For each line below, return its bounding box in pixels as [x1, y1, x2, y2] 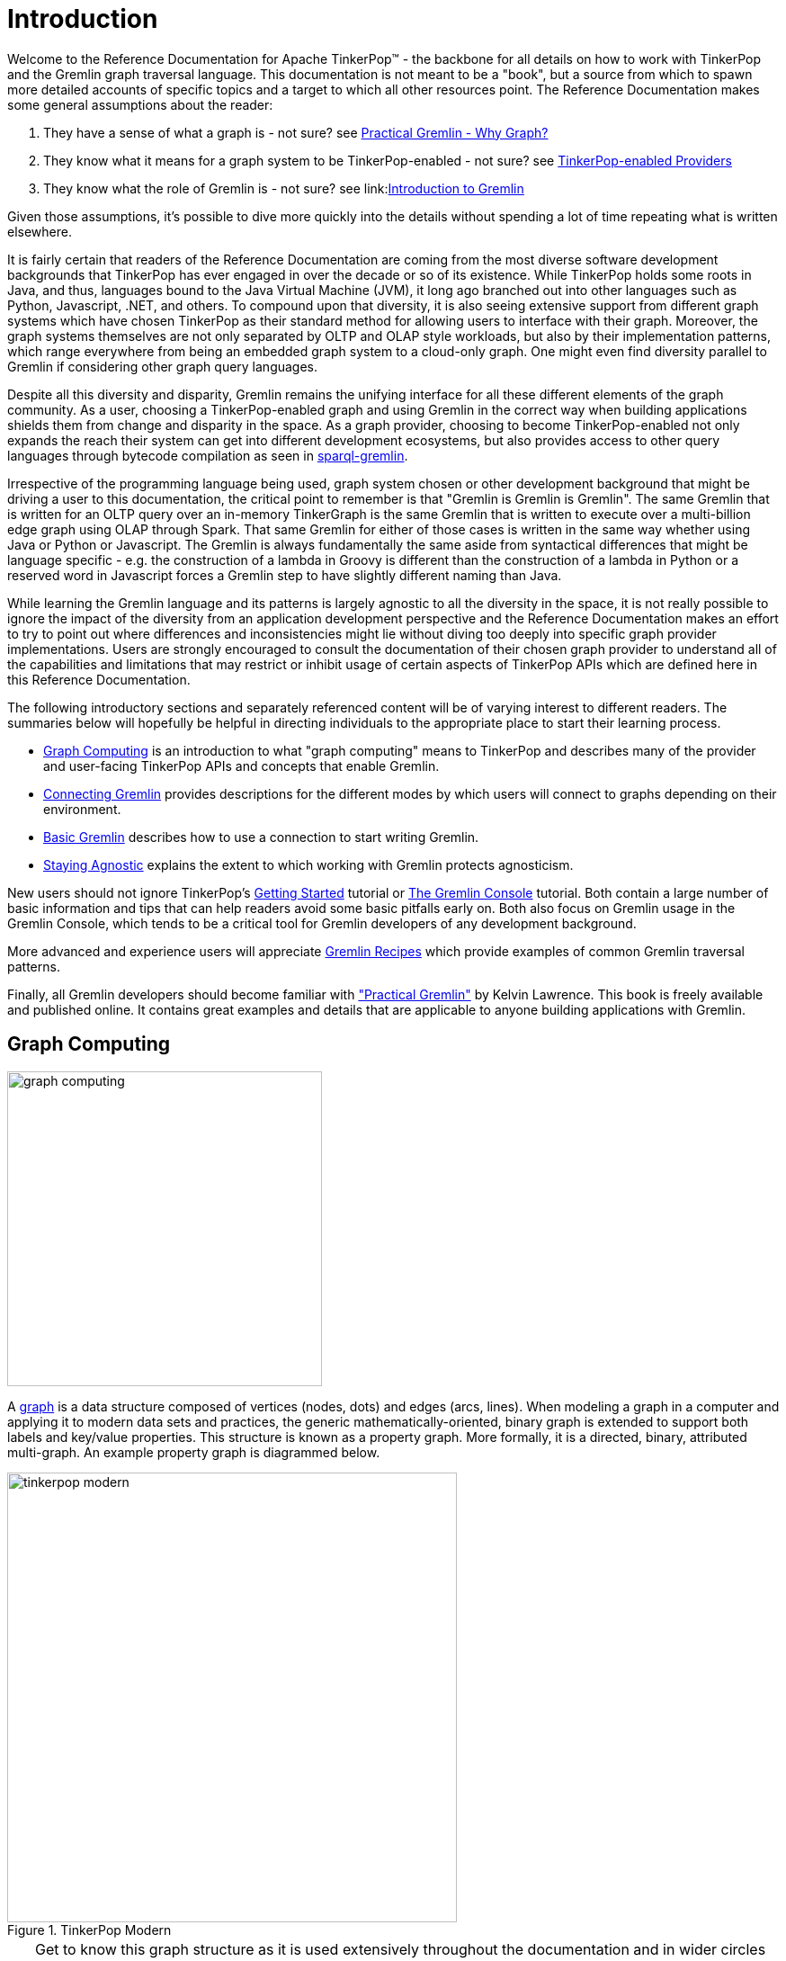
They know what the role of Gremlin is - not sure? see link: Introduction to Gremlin [43, 180, 524, 196]
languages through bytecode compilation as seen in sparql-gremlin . [7, 447, 408, 463]
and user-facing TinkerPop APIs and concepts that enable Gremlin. [43, 757, 440, 774]
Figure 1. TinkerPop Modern [7, 1921, 172, 1938]
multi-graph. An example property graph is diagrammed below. [7, 1444, 380, 1460]
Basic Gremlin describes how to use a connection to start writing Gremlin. [43, 828, 479, 845]
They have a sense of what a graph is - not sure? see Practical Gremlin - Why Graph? [43, 124, 549, 140]
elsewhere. [7, 223, 72, 239]
